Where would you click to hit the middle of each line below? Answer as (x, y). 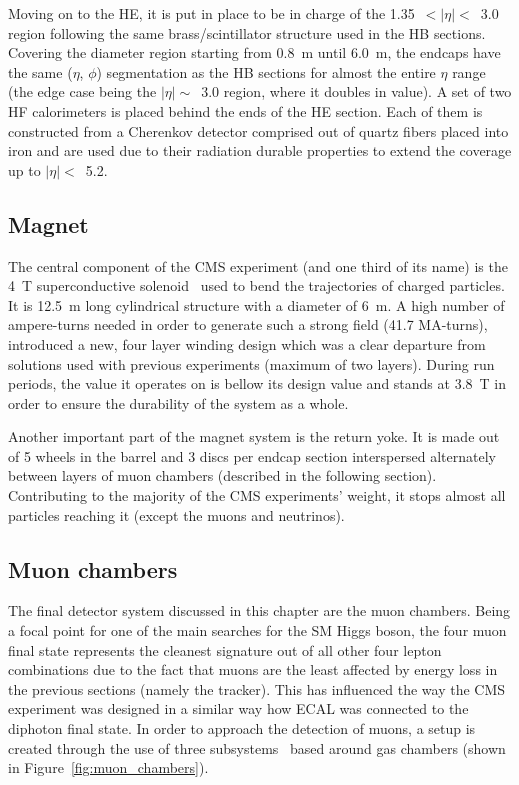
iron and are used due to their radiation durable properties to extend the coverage (260, 150)
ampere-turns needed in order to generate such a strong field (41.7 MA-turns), (248, 324)
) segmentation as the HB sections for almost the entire (266, 71)
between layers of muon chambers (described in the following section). (222, 475)
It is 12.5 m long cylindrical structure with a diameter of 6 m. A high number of (256, 304)
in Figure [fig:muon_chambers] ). (108, 767)
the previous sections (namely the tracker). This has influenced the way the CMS (257, 688)
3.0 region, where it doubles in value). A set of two (356, 91)
